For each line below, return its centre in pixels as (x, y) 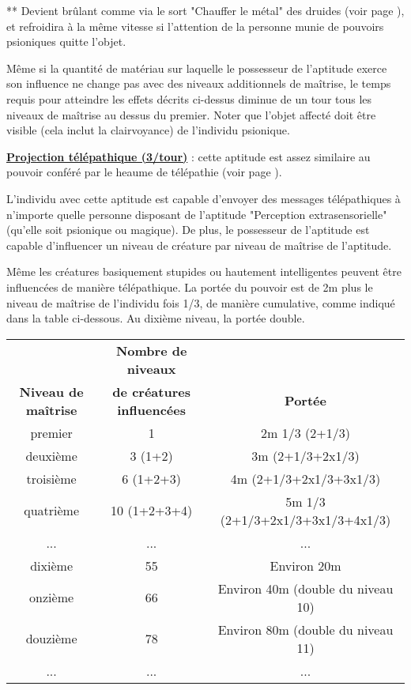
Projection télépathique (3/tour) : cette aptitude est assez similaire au (189, 156)
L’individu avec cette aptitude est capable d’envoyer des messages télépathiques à (204, 198)
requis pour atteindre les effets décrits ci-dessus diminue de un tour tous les (189, 98)
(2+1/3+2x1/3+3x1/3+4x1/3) (305, 519)
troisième (51, 478)
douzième (51, 639)
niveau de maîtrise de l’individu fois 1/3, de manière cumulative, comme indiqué (201, 302)
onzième (52, 598)
